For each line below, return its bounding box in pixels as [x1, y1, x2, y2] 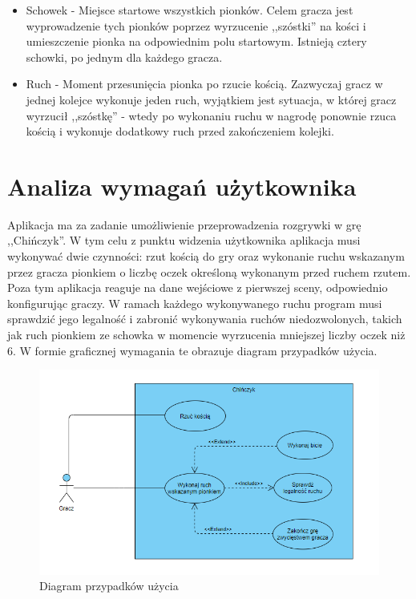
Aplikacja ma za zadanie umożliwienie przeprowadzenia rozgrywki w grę [7, 216, 361, 233]
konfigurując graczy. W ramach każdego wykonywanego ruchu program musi [7, 294, 382, 311]
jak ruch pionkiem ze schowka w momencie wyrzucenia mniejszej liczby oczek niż [7, 326, 406, 343]
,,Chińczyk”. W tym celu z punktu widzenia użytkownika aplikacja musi [7, 232, 361, 249]
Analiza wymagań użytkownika [7, 169, 357, 202]
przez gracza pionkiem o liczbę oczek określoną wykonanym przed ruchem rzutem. [7, 263, 411, 280]
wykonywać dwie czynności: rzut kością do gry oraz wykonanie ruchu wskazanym [7, 248, 405, 265]
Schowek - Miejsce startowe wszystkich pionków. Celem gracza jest [26, 2, 353, 18]
